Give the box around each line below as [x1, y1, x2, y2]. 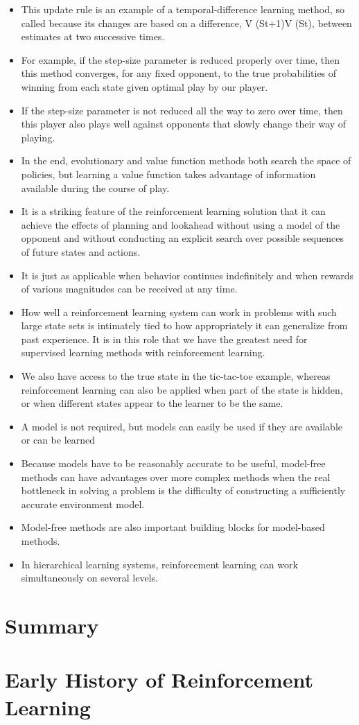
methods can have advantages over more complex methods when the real [21, 469, 331, 484]
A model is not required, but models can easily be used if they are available [21, 419, 342, 433]
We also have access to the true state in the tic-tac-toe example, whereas [21, 369, 331, 383]
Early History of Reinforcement [5, 665, 313, 694]
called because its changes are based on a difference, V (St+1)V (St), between [21, 15, 352, 30]
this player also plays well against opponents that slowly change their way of [21, 116, 347, 131]
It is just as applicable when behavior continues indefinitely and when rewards [21, 268, 354, 282]
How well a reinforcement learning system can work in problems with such [21, 304, 337, 319]
